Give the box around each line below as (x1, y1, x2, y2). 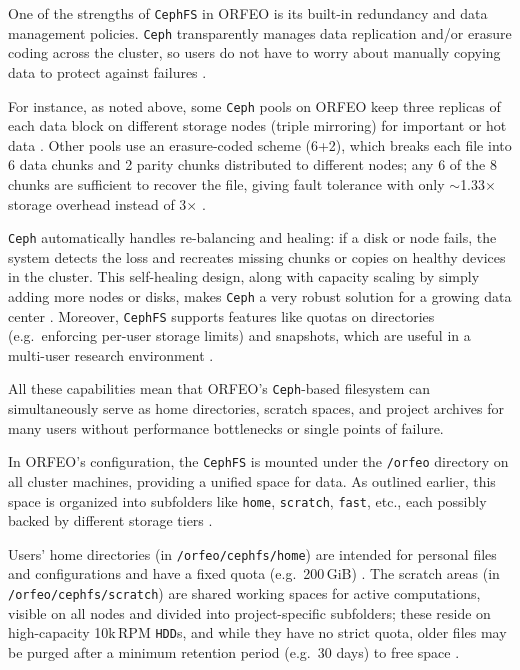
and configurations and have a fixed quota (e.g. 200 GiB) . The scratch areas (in (8, 563, 500, 584)
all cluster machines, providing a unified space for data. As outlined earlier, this (8, 470, 496, 491)
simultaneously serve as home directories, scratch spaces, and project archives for (8, 398, 504, 419)
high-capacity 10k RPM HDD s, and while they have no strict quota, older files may (8, 622, 507, 643)
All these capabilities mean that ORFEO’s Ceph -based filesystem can (8, 378, 431, 399)
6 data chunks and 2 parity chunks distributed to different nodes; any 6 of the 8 (8, 154, 497, 175)
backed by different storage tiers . (8, 510, 213, 531)
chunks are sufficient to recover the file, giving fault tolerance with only (8, 173, 445, 194)
